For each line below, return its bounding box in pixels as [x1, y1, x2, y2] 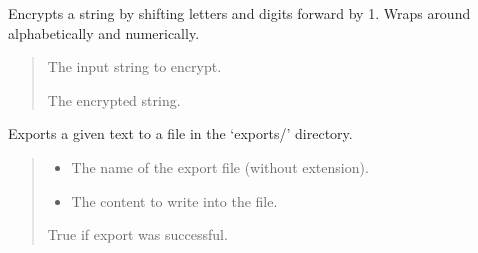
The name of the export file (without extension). [71, 156, 369, 177]
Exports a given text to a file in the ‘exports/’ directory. [8, 123, 353, 144]
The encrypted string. [47, 89, 181, 110]
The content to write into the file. [71, 190, 278, 211]
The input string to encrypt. [47, 56, 222, 77]
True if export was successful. [47, 224, 228, 245]
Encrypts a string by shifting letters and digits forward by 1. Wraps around [8, 3, 471, 23]
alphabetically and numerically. [8, 22, 200, 43]
